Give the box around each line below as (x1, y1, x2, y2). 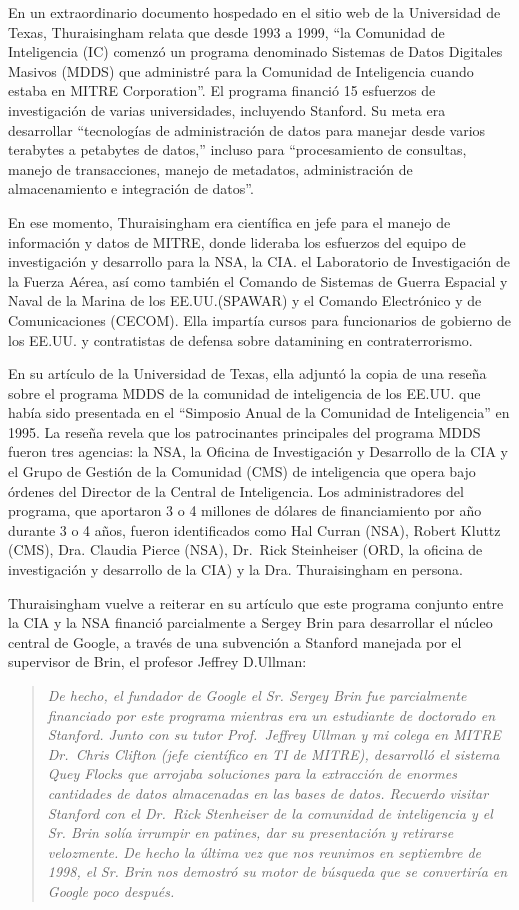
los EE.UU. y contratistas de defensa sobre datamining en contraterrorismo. (8, 329, 473, 350)
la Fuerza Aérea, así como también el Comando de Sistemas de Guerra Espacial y (8, 270, 508, 291)
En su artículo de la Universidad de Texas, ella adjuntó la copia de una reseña (8, 363, 487, 384)
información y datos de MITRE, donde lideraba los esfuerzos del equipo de (8, 231, 466, 252)
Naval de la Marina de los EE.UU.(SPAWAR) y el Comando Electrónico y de (8, 290, 482, 311)
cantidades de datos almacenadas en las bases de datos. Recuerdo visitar (47, 782, 489, 803)
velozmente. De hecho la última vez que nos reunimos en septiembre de (47, 841, 481, 862)
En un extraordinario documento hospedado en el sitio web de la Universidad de (8, 2, 501, 22)
